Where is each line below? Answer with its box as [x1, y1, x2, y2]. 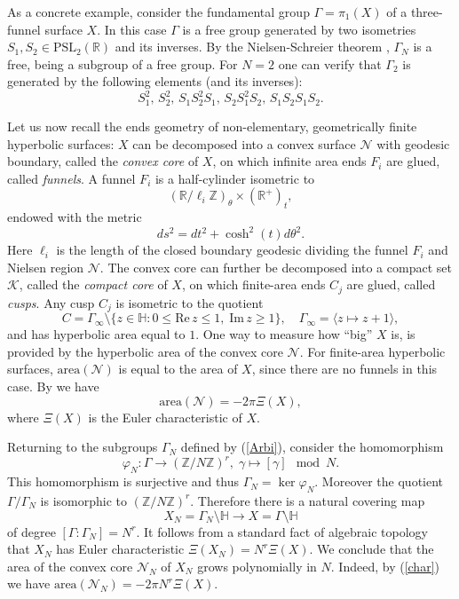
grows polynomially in [197, 556, 317, 575]
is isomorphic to [40, 491, 127, 509]
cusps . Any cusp [7, 293, 95, 311]
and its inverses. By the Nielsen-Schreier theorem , [115, 37, 390, 56]
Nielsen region [7, 257, 84, 276]
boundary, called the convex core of [7, 152, 199, 170]
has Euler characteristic [56, 540, 185, 558]
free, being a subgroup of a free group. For [7, 54, 238, 73]
